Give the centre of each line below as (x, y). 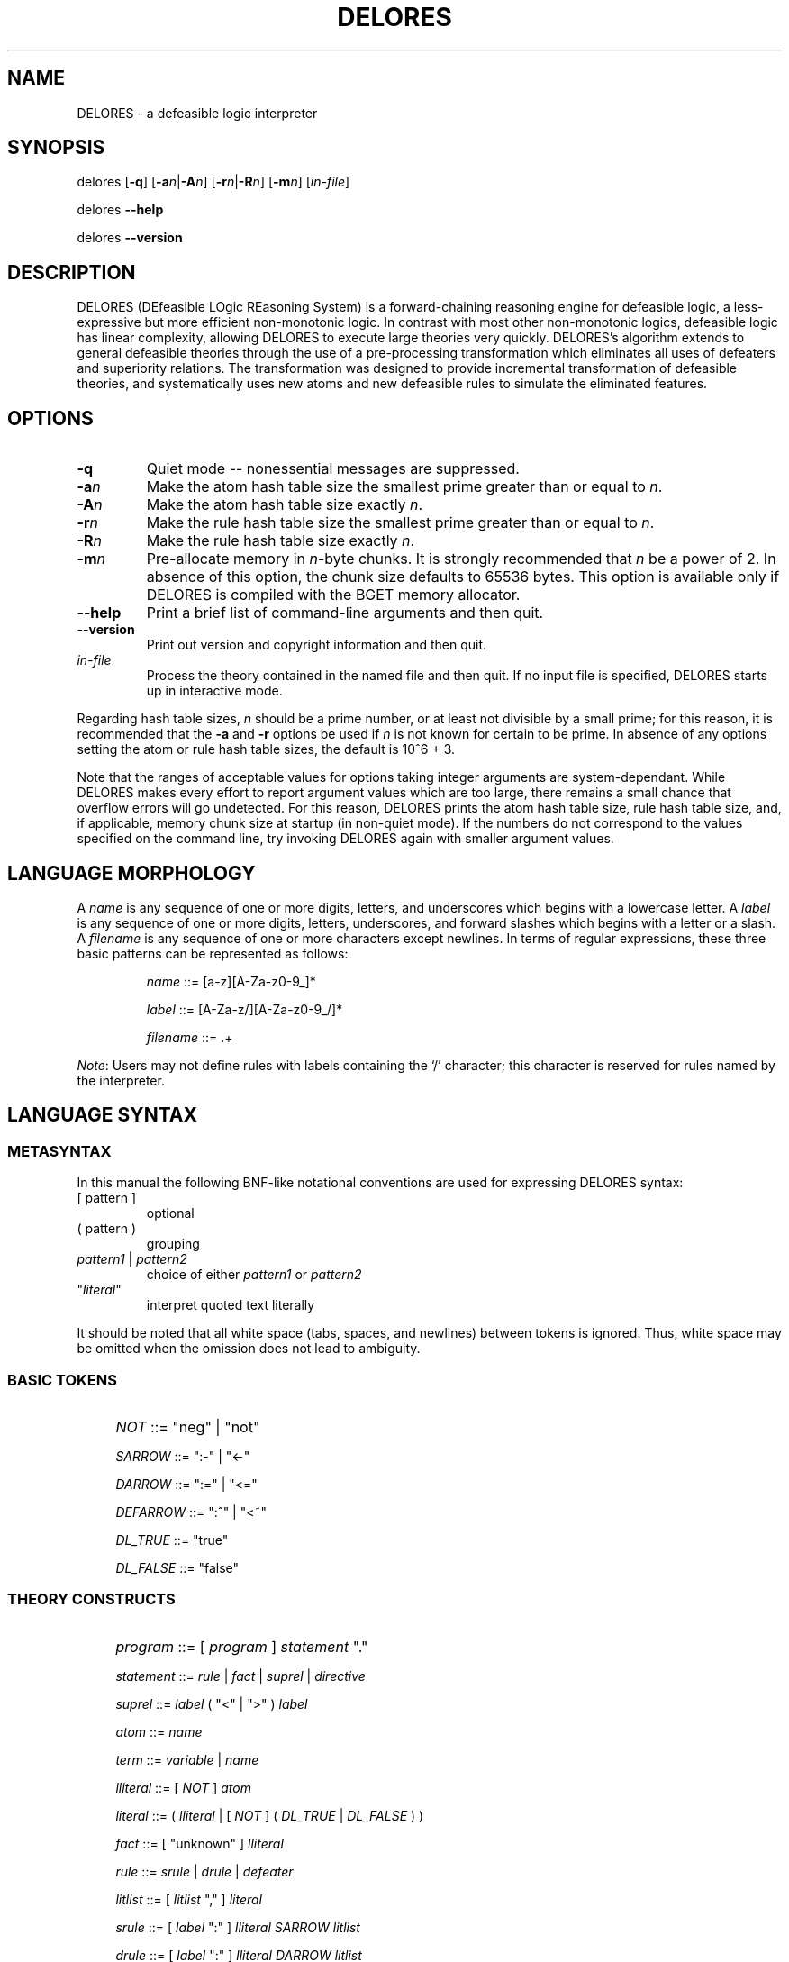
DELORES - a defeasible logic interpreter (197, 113)
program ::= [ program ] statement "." (242, 1646)
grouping (173, 1244)
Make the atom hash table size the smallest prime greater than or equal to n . (404, 487)
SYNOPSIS (56, 148)
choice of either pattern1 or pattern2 (254, 1275)
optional (170, 1213)
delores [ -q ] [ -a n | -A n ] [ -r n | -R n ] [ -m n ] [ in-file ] (213, 182)
